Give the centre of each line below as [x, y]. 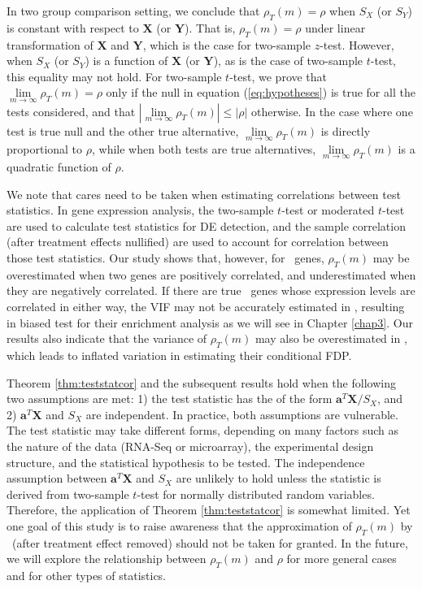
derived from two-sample [68, 494]
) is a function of [126, 61]
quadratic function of [59, 167]
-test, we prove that [278, 76]
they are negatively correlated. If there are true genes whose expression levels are [211, 290]
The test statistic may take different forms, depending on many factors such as [203, 430]
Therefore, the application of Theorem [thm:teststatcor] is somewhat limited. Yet [209, 510]
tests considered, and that [71, 111]
